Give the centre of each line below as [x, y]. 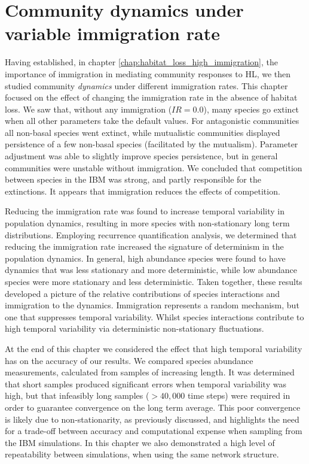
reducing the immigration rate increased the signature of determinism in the [144, 246]
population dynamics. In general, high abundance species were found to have [145, 258]
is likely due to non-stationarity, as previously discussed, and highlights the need [152, 419]
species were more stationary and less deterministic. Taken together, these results [154, 281]
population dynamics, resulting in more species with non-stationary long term [147, 223]
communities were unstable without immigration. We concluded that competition [154, 167]
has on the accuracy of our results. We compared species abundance [129, 360]
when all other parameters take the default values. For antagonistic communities [152, 121]
